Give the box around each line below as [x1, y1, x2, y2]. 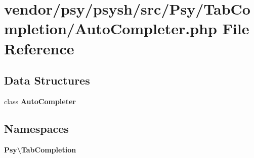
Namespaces [4, 120, 69, 136]
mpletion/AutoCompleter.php [4, 18, 217, 39]
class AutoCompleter [4, 96, 76, 106]
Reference [4, 38, 74, 58]
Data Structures [4, 72, 90, 88]
